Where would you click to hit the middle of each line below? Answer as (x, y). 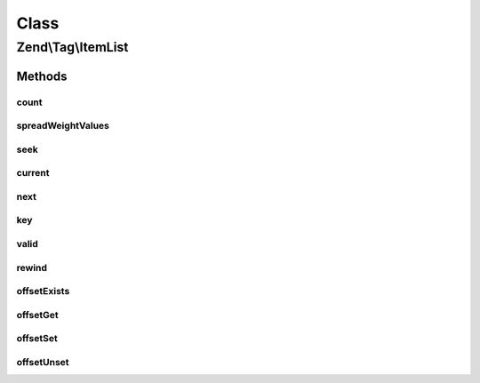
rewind (32, 267)
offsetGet (37, 315)
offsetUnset (43, 362)
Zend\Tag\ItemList (72, 47)
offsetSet (37, 339)
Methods (42, 76)
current (33, 173)
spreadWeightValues (63, 126)
